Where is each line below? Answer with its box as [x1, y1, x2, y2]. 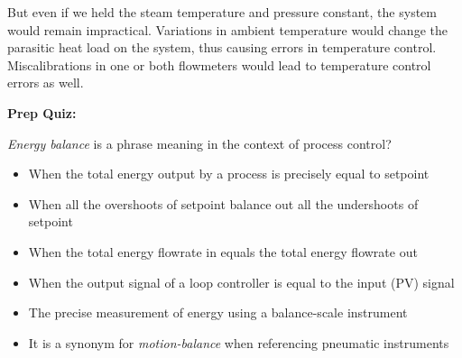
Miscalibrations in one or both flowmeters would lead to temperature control [7, 55, 431, 74]
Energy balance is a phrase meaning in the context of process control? [7, 133, 392, 152]
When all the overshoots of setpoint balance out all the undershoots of [28, 194, 419, 213]
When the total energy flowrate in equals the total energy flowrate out [28, 242, 418, 261]
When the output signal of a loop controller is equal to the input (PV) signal [28, 272, 455, 291]
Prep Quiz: [7, 103, 77, 122]
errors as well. [7, 73, 84, 92]
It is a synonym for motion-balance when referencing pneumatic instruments [28, 333, 449, 352]
